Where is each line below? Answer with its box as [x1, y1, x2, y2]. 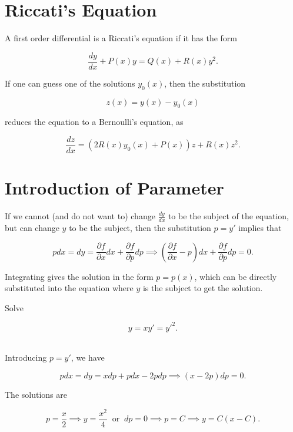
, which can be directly [194, 270, 277, 282]
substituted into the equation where [5, 282, 134, 294]
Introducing [5, 351, 47, 364]
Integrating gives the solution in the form [5, 270, 154, 282]
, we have [71, 351, 105, 364]
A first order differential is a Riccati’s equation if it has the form [5, 32, 238, 44]
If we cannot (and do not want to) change [5, 210, 155, 222]
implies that [238, 221, 282, 233]
